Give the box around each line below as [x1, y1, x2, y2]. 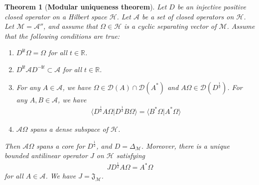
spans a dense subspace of [30, 123, 108, 134]
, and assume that [43, 21, 98, 31]
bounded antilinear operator [4, 150, 88, 161]
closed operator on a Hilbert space [4, 11, 107, 21]
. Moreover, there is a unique [141, 140, 230, 151]
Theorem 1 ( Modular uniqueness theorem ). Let [4, 1, 167, 11]
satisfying [116, 150, 145, 161]
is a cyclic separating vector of [124, 21, 217, 31]
